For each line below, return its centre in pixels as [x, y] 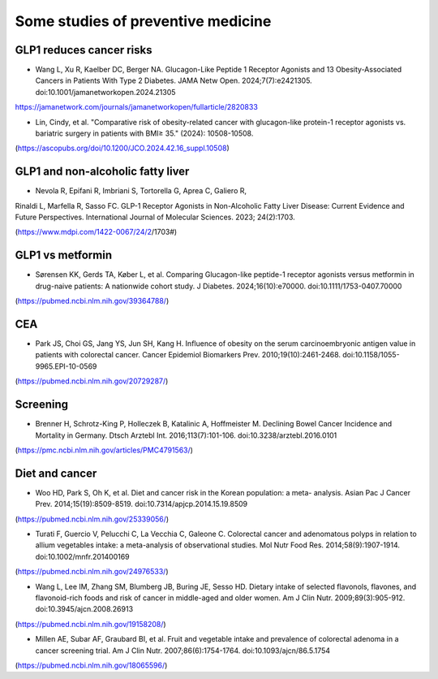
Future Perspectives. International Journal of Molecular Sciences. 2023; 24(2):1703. [155, 217]
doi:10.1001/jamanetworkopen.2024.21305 [105, 92]
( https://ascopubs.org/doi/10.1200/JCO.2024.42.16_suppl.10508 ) [122, 148]
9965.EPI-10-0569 [66, 366]
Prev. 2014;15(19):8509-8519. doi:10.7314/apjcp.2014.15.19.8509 [141, 504]
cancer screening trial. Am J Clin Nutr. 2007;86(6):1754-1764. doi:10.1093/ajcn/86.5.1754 [183, 651]
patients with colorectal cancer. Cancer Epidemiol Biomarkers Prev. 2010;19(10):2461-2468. [188, 355]
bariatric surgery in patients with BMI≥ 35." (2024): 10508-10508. [144, 133]
